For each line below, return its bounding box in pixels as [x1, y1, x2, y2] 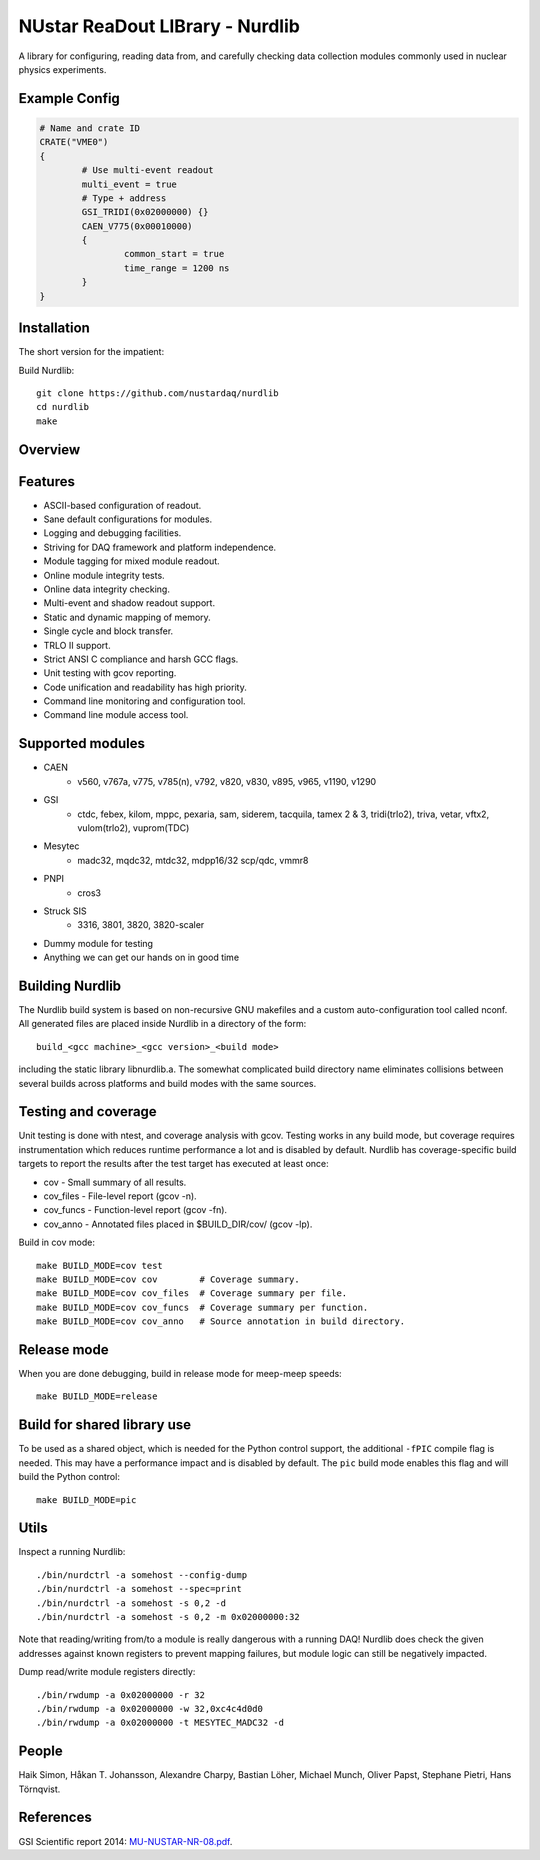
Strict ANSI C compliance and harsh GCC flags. [43, 653, 239, 665]
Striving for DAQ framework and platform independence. [43, 541, 277, 553]
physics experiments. [18, 63, 107, 75]
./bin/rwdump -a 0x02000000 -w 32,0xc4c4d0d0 [36, 1703, 264, 1714]
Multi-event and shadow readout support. [43, 597, 215, 609]
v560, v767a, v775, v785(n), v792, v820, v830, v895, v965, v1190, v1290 [77, 775, 377, 787]
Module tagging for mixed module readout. [43, 555, 220, 567]
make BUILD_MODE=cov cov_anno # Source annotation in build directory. [36, 1316, 406, 1327]
